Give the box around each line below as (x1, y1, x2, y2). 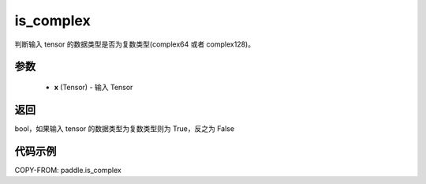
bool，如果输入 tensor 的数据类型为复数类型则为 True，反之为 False (14, 123, 235, 133)
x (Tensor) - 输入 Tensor (54, 82, 133, 92)
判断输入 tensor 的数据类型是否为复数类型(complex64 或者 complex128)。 (14, 39, 256, 49)
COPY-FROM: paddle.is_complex (14, 165, 121, 175)
